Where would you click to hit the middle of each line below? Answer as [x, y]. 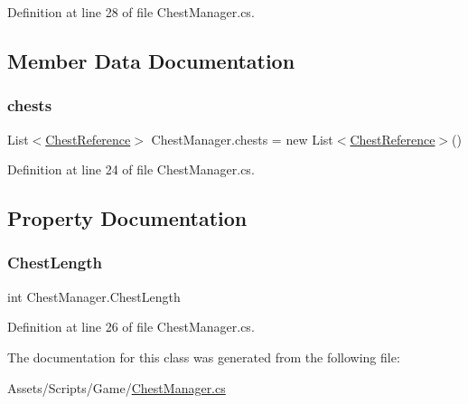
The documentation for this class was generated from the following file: [204, 357]
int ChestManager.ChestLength [94, 296]
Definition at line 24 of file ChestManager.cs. [131, 169]
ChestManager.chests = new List [242, 139]
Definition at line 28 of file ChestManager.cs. [131, 12]
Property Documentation [127, 218]
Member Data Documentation [151, 60]
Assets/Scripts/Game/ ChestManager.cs [117, 387]
